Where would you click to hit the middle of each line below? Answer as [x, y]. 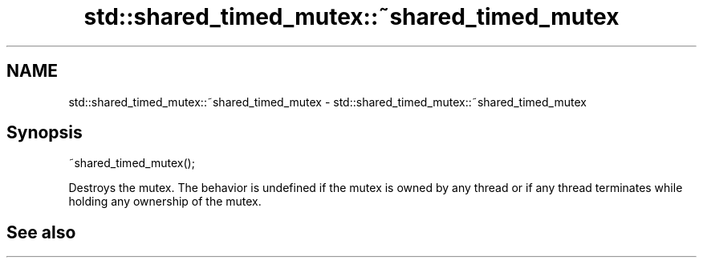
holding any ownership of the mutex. [165, 202]
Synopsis [45, 133]
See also [41, 232]
